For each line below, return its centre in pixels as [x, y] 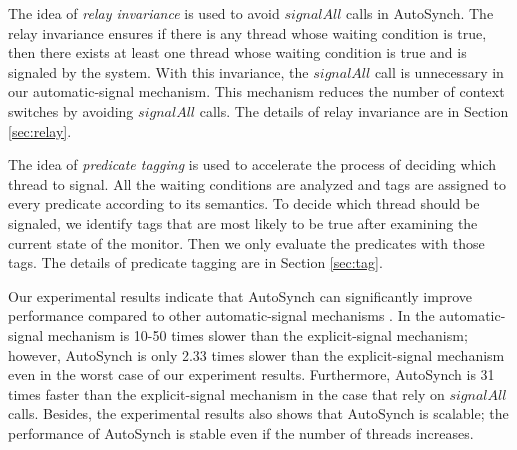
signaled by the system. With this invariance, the [158, 71]
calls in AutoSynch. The [420, 13]
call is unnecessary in [439, 71]
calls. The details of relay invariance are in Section [354, 110]
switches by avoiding [71, 110]
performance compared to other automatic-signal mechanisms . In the [221, 315]
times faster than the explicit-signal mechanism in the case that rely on [226, 393]
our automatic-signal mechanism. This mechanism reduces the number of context [256, 91]
